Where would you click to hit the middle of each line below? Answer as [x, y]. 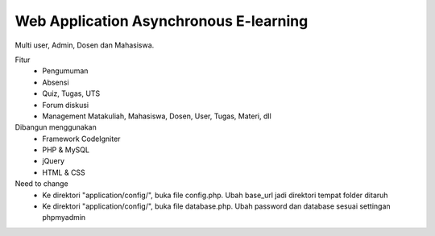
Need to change [41, 184]
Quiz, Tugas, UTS [71, 93]
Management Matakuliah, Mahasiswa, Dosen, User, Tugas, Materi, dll [157, 116]
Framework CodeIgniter [81, 139]
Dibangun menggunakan [56, 127]
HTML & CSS [64, 172]
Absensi [56, 82]
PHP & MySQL [66, 150]
